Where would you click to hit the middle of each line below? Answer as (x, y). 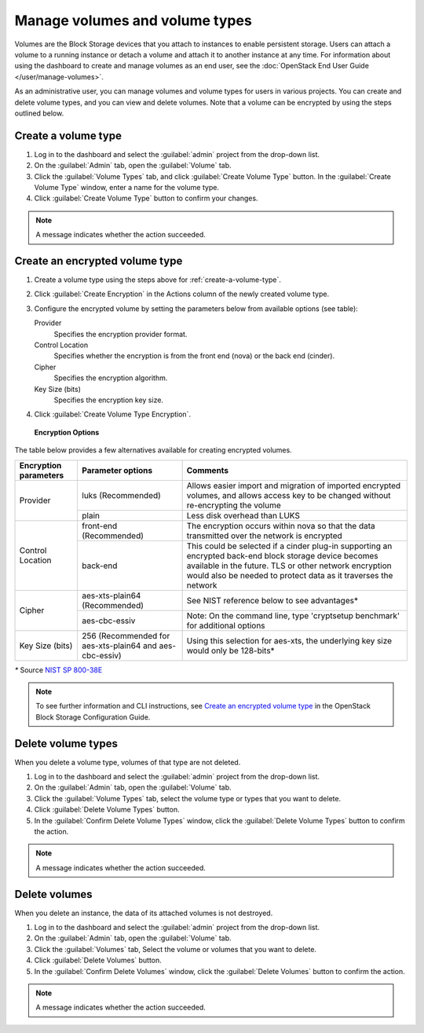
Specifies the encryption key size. (109, 400)
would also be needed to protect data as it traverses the (290, 575)
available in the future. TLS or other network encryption (289, 566)
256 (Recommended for (126, 636)
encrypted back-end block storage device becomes (282, 555)
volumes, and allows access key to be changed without (289, 495)
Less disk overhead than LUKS (243, 515)
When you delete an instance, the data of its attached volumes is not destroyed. (144, 913)
